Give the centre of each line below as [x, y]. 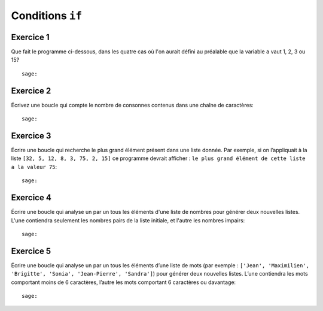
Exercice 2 [31, 91]
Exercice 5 [31, 251]
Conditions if [47, 16]
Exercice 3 [31, 136]
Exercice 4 [31, 198]
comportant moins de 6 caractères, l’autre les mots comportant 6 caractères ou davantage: [124, 282]
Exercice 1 [31, 37]
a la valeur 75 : [34, 167]
